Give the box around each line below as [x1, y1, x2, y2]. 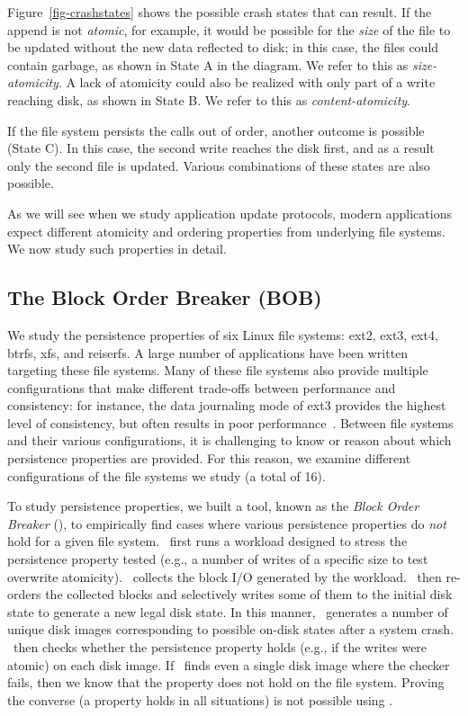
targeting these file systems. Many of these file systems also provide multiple [7, 361, 428, 380]
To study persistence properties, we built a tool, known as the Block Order [7, 497, 419, 515]
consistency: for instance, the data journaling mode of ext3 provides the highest [7, 396, 446, 415]
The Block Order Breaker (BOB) [7, 283, 322, 311]
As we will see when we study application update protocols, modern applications [7, 203, 452, 222]
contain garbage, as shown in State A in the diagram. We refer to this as [7, 55, 409, 74]
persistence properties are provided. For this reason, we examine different [7, 449, 411, 468]
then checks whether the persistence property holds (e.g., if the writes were [13, 638, 427, 657]
